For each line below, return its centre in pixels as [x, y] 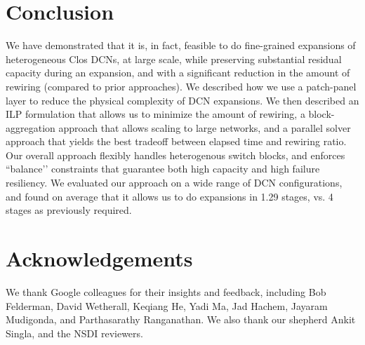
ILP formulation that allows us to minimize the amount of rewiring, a [155, 114]
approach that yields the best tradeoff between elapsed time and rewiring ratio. [176, 141]
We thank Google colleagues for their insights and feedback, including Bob [166, 291]
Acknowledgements [99, 258]
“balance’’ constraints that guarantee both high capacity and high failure [163, 169]
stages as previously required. [69, 210]
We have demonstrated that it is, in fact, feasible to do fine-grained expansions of [181, 45]
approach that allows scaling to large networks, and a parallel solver [205, 127]
